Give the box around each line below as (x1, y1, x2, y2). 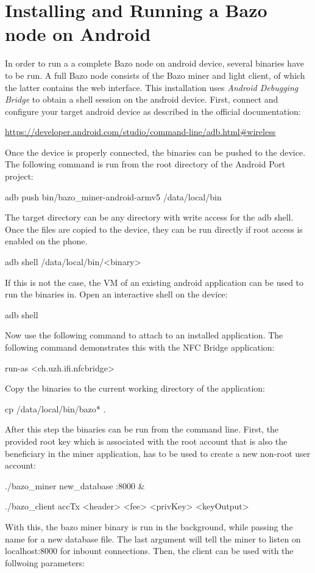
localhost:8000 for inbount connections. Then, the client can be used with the (5, 544, 294, 557)
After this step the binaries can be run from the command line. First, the (5, 423, 279, 436)
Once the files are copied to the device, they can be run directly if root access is (5, 222, 303, 235)
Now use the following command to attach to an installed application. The (5, 329, 283, 341)
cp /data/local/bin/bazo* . (5, 402, 106, 415)
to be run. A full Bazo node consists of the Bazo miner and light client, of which (5, 68, 305, 81)
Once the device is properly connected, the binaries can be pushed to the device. (5, 145, 306, 158)
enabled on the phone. (5, 235, 88, 247)
